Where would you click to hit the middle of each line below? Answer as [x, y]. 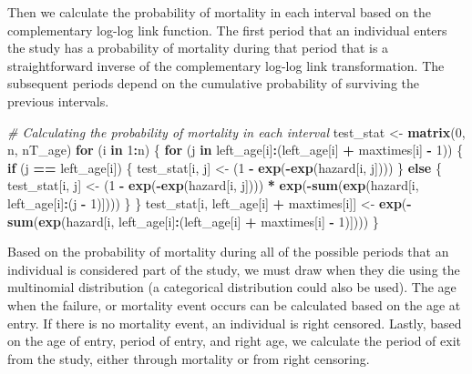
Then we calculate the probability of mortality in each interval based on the [219, 12]
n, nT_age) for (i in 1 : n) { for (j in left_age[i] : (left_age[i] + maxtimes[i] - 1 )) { [236, 150]
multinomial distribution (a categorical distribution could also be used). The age [232, 287]
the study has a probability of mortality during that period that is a [198, 48]
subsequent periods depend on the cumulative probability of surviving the [213, 83]
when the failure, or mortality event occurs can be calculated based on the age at [234, 304]
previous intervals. [58, 101]
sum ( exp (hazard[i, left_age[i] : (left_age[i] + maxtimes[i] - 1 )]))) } [193, 221]
